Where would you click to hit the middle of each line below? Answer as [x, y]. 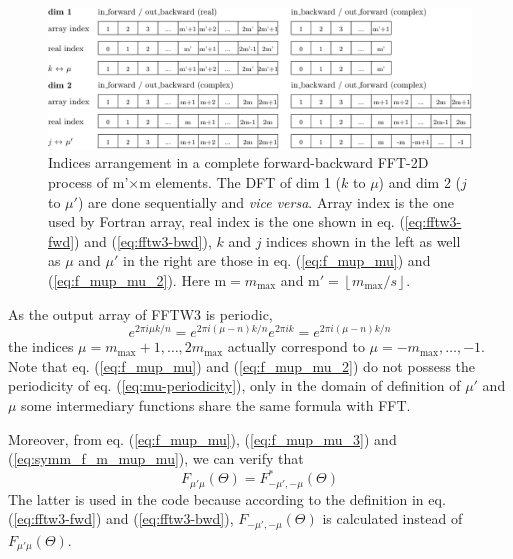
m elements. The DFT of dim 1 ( [240, 181]
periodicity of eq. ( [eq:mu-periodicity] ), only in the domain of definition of [234, 385]
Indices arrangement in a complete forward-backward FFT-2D [238, 162]
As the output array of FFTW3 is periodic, [140, 313]
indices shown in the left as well [363, 240]
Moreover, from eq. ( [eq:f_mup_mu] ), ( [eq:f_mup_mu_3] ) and [202, 438]
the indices [41, 346]
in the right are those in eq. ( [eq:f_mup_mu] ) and [277, 260]
